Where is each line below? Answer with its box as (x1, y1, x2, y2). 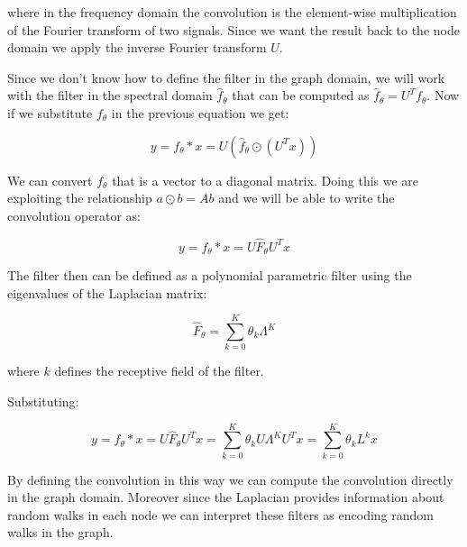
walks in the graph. (7, 523, 114, 542)
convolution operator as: (7, 205, 141, 224)
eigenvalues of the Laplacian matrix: (7, 283, 207, 302)
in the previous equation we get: (111, 103, 289, 122)
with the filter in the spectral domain (7, 86, 213, 105)
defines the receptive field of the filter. (54, 361, 264, 380)
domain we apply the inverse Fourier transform (7, 38, 267, 57)
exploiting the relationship (7, 188, 152, 207)
